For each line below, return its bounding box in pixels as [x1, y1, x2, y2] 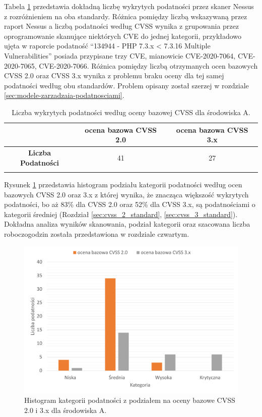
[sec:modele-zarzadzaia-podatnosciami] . [4, 90, 124, 100]
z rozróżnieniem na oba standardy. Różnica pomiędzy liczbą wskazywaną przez [4, 11, 247, 21]
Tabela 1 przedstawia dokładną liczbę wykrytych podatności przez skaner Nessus [4, 1, 254, 11]
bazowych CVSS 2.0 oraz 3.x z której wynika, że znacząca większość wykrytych [4, 189, 249, 199]
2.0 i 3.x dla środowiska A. [24, 404, 107, 415]
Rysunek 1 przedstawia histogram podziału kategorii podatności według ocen [4, 179, 242, 189]
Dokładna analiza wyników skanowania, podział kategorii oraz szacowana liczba [4, 219, 250, 229]
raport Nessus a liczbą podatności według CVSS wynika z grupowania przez [4, 21, 239, 31]
